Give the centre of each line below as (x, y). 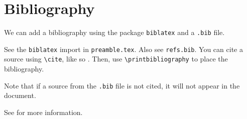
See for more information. (43, 112)
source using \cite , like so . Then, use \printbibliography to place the (116, 59)
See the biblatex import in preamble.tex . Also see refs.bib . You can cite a (124, 49)
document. (20, 95)
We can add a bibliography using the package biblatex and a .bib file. (114, 32)
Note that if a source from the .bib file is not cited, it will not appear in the (122, 85)
